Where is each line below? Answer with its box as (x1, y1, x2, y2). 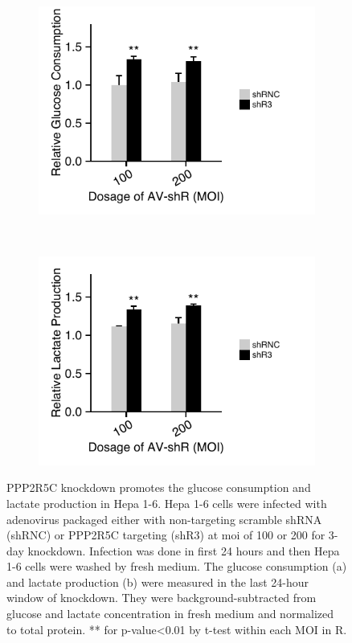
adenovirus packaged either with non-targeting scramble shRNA (6, 510, 322, 527)
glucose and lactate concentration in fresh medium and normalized (6, 605, 334, 622)
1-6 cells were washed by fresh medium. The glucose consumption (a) (6, 558, 347, 575)
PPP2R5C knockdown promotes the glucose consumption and (6, 479, 311, 496)
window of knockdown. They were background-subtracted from (6, 589, 317, 606)
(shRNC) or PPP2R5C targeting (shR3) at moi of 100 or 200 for (6, 526, 325, 543)
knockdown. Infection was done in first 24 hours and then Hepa (27, 542, 340, 559)
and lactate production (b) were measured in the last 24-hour (6, 573, 309, 590)
